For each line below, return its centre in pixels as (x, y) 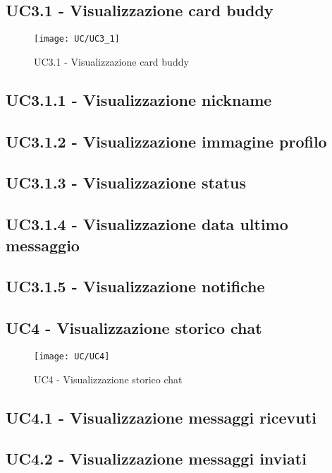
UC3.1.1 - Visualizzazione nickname (139, 99)
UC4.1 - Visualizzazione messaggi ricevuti (161, 417)
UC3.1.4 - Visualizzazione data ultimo (147, 224)
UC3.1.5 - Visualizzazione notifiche (135, 286)
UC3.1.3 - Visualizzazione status (126, 182)
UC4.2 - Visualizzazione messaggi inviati (156, 459)
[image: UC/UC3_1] (77, 39)
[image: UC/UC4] (72, 356)
